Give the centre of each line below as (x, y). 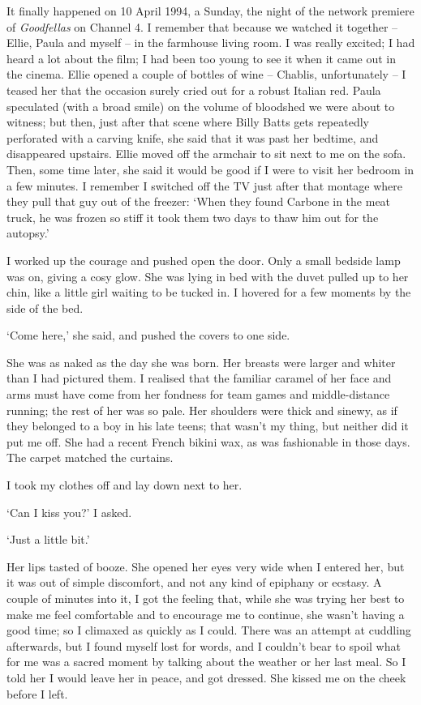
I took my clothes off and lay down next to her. (125, 485)
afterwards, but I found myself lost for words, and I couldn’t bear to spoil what (204, 645)
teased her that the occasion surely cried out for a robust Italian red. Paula (194, 90)
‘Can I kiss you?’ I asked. (69, 512)
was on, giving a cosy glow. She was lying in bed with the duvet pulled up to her (208, 276)
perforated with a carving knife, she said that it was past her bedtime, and (193, 137)
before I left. (37, 693)
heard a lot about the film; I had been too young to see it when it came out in (201, 58)
